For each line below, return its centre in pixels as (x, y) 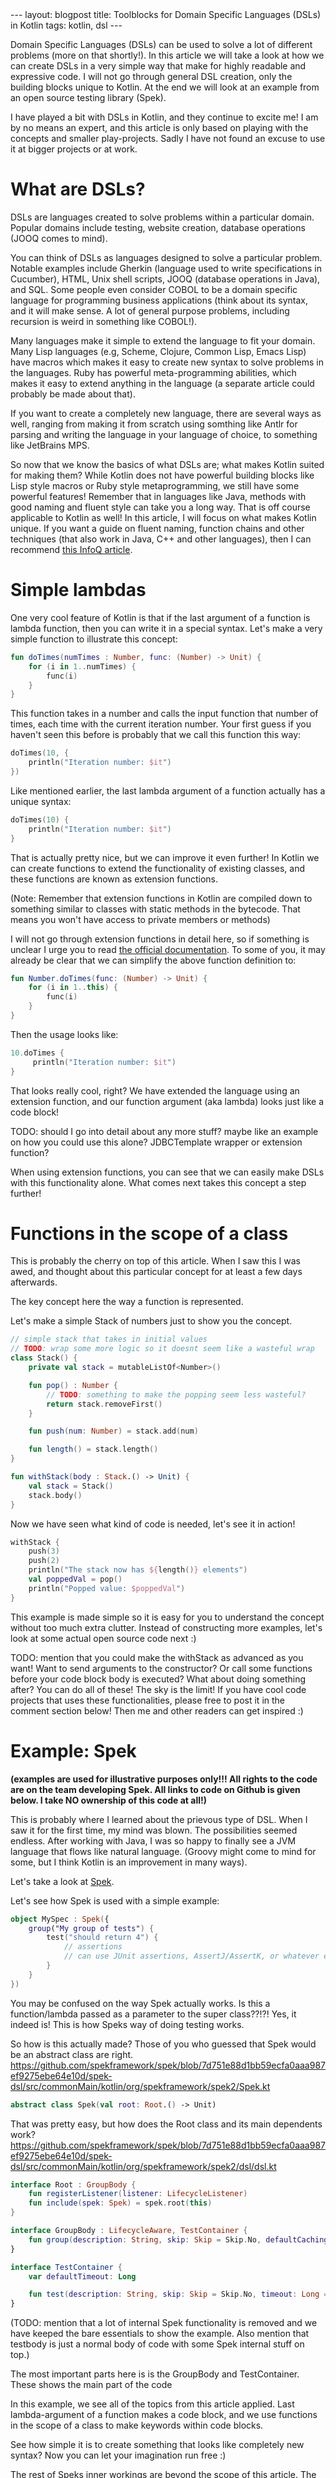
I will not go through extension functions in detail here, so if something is (160, 939)
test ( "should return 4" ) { (102, 1938)
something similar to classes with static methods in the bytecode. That (155, 909)
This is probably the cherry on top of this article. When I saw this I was (155, 1261)
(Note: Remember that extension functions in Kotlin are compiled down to (161, 898)
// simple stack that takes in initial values (109, 1339)
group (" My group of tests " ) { (91, 1928)
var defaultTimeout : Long (82, 2276)
